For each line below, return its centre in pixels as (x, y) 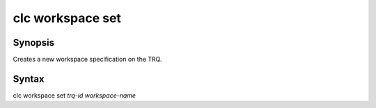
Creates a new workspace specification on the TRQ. (87, 60)
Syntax (29, 79)
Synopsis (34, 43)
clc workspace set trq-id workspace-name (74, 95)
